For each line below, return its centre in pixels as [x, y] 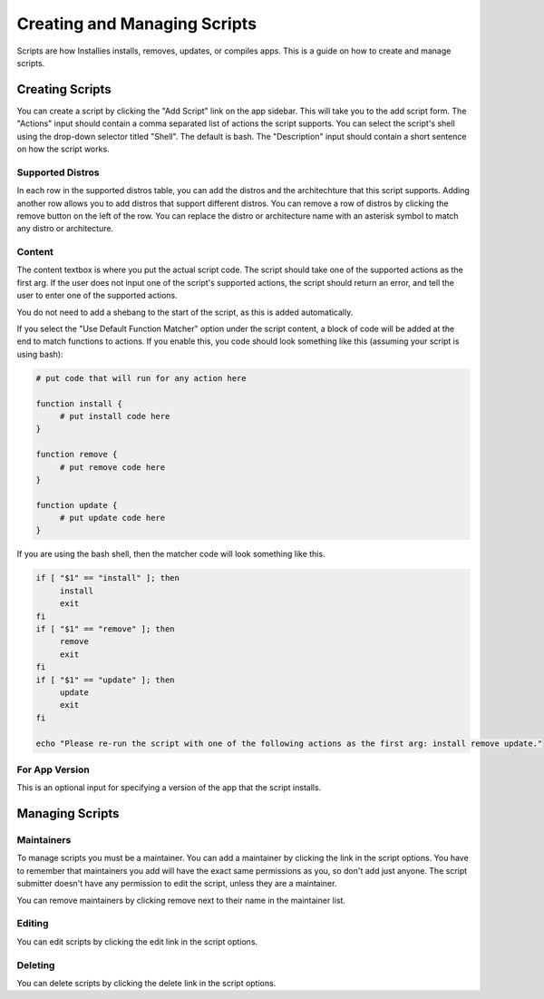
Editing [33, 924]
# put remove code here [112, 467]
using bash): [40, 354]
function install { [79, 403]
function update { [77, 505]
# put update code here [112, 518]
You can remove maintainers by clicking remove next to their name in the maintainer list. [181, 900]
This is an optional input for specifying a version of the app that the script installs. [169, 788]
